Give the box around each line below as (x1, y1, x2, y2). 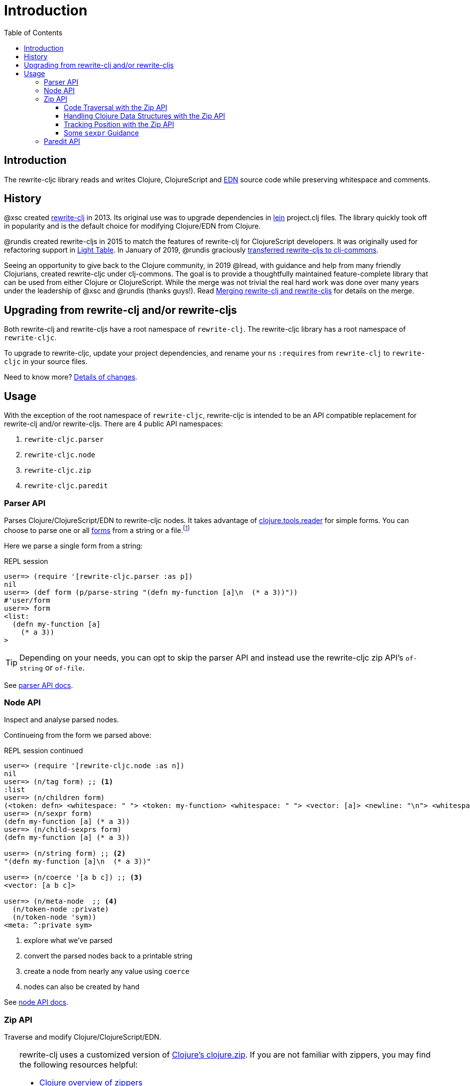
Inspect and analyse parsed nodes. (4, 715, 119, 724)
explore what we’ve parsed (24, 936, 113, 945)
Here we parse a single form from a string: (4, 541, 143, 550)
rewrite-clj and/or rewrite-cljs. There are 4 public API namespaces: (4, 419, 223, 428)
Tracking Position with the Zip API (64, 120, 174, 129)
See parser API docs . (4, 680, 73, 689)
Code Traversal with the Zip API (64, 103, 167, 112)
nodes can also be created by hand (24, 982, 139, 991)
